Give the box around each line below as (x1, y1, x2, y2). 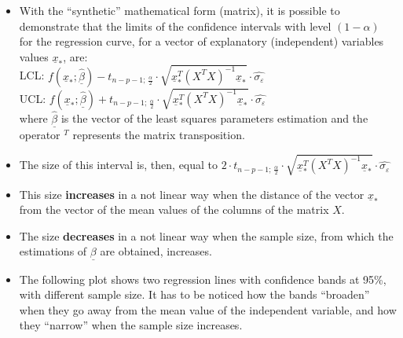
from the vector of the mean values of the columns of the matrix (19, 201, 329, 218)
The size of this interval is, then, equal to (19, 156, 218, 173)
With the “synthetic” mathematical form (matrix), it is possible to (19, 2, 340, 18)
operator (19, 127, 60, 143)
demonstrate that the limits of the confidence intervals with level (19, 17, 332, 34)
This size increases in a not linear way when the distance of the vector (19, 186, 365, 202)
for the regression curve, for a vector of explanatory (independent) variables (19, 33, 384, 50)
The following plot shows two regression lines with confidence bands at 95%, (19, 270, 387, 287)
